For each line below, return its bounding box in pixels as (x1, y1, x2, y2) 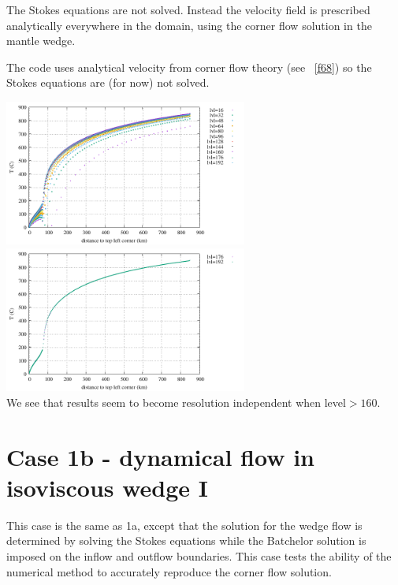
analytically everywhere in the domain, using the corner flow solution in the (6, 17, 372, 33)
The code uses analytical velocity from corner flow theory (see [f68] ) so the (6, 58, 372, 75)
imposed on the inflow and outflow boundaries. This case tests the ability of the (6, 548, 392, 565)
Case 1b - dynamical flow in (6, 440, 314, 472)
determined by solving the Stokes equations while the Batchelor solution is (6, 532, 366, 549)
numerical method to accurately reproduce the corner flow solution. (6, 563, 332, 579)
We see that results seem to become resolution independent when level (6, 393, 346, 410)
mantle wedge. (6, 32, 76, 49)
